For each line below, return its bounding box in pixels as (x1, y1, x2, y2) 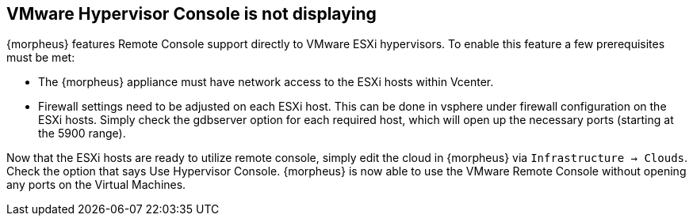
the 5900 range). (38, 126, 126, 141)
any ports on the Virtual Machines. (6, 178, 186, 192)
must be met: (6, 51, 75, 65)
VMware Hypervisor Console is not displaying (6, 4, 377, 24)
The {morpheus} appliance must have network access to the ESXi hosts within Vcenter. (38, 75, 494, 89)
